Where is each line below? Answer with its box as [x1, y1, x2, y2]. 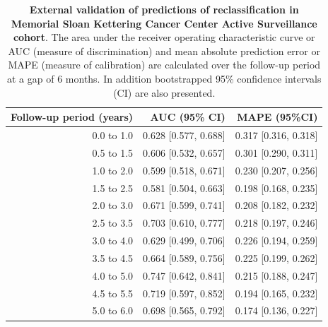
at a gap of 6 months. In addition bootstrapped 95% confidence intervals [7, 71, 322, 85]
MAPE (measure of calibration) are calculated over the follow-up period [8, 57, 321, 72]
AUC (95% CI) [150, 109, 225, 124]
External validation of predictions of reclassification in [29, 2, 299, 16]
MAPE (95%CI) [237, 109, 318, 124]
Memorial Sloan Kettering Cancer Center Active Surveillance [11, 16, 317, 30]
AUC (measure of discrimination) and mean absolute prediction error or [8, 43, 320, 58]
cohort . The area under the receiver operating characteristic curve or [13, 30, 315, 44]
